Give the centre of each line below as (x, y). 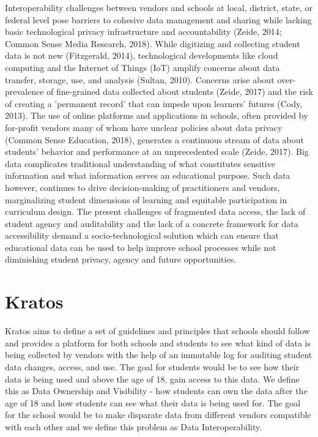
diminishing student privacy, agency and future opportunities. (121, 259)
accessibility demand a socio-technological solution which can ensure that (142, 235)
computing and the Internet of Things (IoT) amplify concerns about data (142, 67)
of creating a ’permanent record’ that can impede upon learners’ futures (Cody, (154, 103)
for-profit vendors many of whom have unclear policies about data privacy (144, 127)
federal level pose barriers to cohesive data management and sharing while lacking (158, 19)
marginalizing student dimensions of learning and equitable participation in (146, 199)
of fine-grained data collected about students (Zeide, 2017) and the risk (180, 92)
